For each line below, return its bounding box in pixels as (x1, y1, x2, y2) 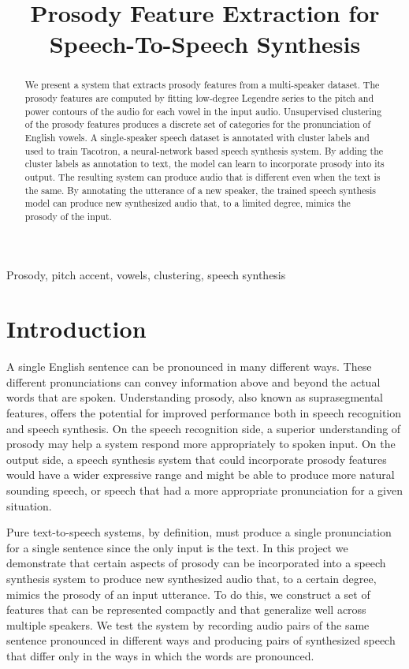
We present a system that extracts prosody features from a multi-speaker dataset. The (24, 78, 380, 92)
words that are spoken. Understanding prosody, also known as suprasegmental (6, 389, 383, 406)
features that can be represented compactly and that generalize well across (6, 601, 366, 618)
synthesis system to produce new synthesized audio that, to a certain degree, (6, 570, 377, 587)
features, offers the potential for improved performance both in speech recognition (6, 405, 402, 421)
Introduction (6, 312, 147, 345)
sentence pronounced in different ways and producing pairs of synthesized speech (6, 632, 396, 648)
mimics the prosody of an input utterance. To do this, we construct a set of (6, 585, 370, 602)
